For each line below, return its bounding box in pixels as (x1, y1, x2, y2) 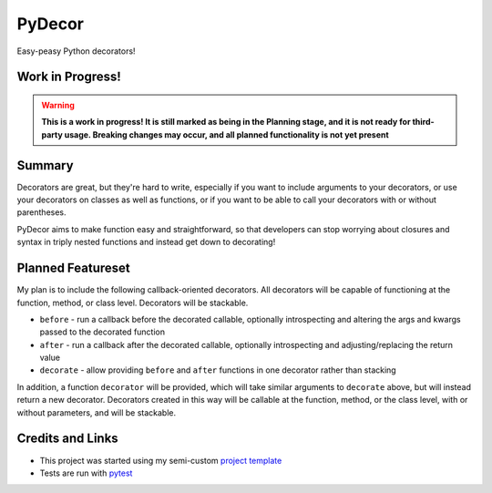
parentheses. (16, 207, 67, 218)
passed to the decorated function (39, 326, 166, 337)
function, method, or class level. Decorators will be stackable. (16, 297, 249, 308)
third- (412, 117, 435, 128)
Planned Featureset (16, 261, 131, 276)
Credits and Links (16, 431, 118, 447)
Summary (16, 158, 74, 173)
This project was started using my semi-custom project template (39, 455, 282, 466)
